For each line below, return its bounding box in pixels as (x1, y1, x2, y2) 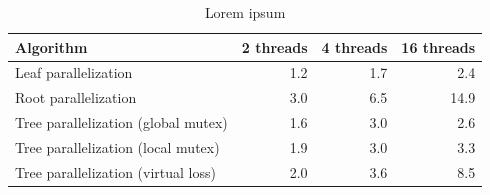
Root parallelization (15, 87, 137, 108)
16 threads (401, 36, 476, 57)
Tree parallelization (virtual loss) (15, 161, 216, 182)
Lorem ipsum (204, 2, 286, 22)
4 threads (321, 36, 388, 57)
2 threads (241, 36, 308, 57)
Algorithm (15, 36, 88, 57)
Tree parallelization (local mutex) (15, 136, 220, 157)
